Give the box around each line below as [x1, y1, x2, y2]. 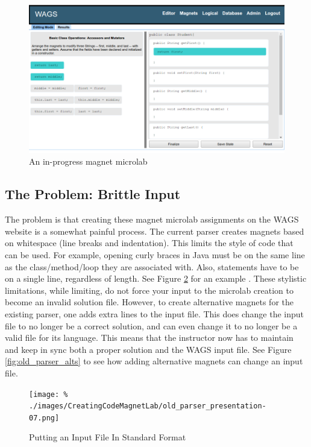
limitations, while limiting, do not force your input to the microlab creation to [5, 284, 294, 296]
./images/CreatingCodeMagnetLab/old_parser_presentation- [29, 402, 266, 411]
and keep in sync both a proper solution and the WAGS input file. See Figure [5, 343, 292, 355]
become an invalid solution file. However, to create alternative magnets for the [5, 296, 294, 308]
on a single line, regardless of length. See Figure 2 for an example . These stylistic [5, 272, 307, 285]
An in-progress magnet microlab [29, 155, 148, 168]
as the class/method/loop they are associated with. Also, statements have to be [5, 260, 299, 273]
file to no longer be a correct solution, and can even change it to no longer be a [5, 319, 298, 332]
